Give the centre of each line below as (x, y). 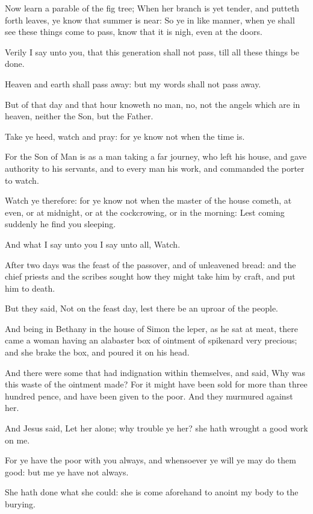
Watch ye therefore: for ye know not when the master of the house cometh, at (148, 200)
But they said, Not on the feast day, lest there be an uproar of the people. (141, 308)
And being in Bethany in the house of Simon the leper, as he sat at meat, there (151, 328)
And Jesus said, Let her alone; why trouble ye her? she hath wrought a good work (156, 428)
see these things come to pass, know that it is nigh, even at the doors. (134, 32)
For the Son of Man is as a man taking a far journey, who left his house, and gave (156, 156)
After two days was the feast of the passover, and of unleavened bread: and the (150, 264)
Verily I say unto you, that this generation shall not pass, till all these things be (152, 52)
